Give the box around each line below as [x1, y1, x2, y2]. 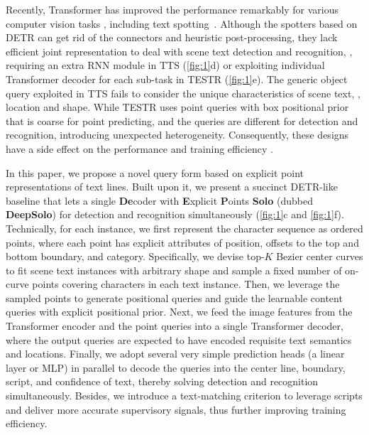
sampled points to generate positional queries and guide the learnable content [6, 290, 343, 305]
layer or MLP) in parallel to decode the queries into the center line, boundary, [6, 360, 346, 375]
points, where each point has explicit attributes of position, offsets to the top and [6, 235, 359, 249]
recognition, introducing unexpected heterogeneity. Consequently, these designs [6, 127, 349, 142]
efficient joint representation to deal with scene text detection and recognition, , [6, 43, 353, 58]
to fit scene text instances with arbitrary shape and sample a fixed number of [6, 262, 342, 277]
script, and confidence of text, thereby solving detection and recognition [6, 374, 319, 389]
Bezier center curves [276, 249, 363, 264]
